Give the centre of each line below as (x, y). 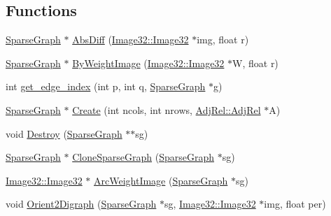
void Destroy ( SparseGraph (64, 133)
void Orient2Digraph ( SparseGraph (81, 204)
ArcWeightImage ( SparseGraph (161, 180)
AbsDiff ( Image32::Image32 (131, 39)
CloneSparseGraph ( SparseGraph (143, 157)
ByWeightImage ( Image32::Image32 (148, 63)
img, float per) (295, 204)
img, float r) (223, 39)
